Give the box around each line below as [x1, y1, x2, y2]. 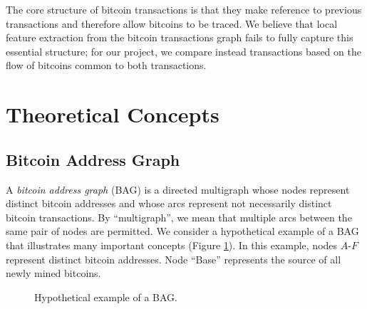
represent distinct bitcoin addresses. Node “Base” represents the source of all [6, 251, 341, 266]
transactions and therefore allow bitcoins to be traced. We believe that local [6, 16, 338, 31]
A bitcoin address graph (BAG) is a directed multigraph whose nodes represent [6, 182, 350, 197]
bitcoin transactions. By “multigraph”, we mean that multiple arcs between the [6, 209, 352, 224]
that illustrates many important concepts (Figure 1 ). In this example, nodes [6, 237, 338, 252]
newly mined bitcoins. [6, 266, 101, 281]
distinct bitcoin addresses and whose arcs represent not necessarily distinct [6, 196, 332, 211]
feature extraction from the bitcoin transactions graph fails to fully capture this [6, 30, 353, 45]
